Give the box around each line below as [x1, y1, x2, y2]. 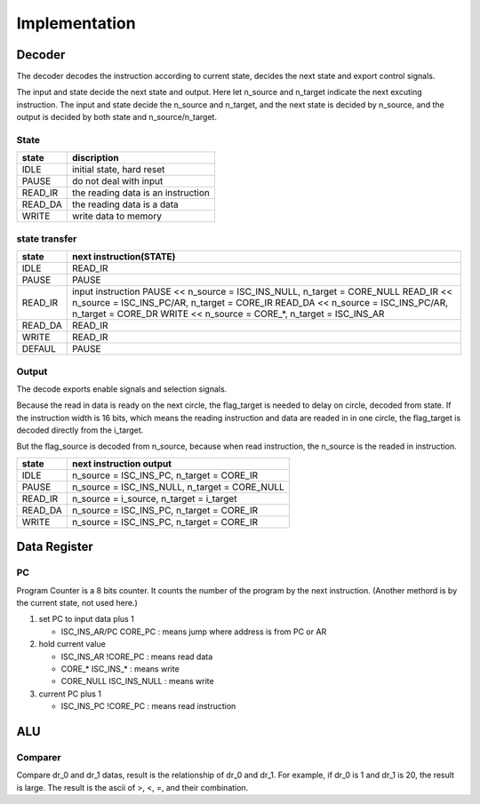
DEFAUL [21, 343, 57, 355]
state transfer [16, 232, 77, 244]
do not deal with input [71, 175, 164, 187]
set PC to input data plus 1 [38, 614, 135, 625]
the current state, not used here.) [16, 597, 138, 608]
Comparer [16, 751, 61, 763]
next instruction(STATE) [71, 251, 176, 263]
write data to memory [71, 210, 162, 222]
